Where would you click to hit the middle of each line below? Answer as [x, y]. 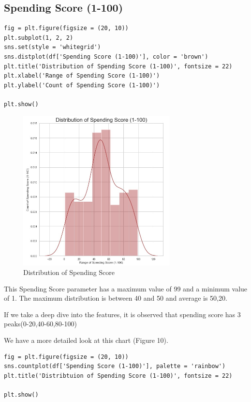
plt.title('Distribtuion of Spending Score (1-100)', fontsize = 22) [118, 376]
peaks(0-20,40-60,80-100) [40, 324]
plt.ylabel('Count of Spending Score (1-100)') [82, 85]
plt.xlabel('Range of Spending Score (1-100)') [82, 76]
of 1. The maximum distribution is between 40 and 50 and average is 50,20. [116, 298]
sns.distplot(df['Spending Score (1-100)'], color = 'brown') [106, 56]
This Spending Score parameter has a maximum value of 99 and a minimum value [126, 288]
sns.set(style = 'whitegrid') [52, 47]
